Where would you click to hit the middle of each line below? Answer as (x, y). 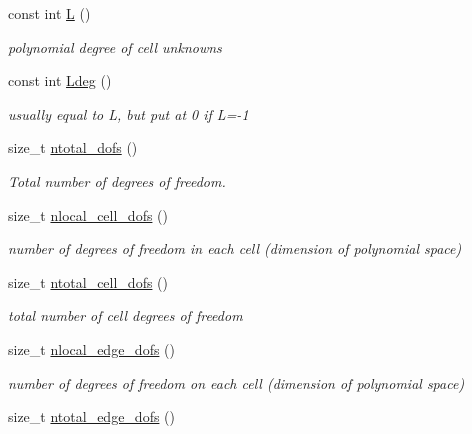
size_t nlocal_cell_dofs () (88, 214)
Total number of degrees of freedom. (117, 180)
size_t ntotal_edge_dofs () (91, 416)
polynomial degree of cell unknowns (115, 46)
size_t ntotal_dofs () (73, 147)
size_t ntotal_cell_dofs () (88, 281)
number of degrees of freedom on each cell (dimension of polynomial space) (236, 382)
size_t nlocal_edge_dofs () (91, 348)
